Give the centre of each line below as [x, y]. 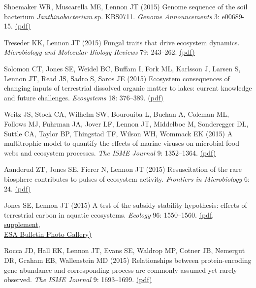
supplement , [22, 224]
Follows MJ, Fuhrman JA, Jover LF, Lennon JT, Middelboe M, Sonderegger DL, [126, 123]
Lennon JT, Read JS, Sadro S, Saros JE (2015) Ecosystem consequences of [117, 78]
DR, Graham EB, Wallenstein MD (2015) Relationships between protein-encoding [128, 260]
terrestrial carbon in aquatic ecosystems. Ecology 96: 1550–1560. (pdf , [109, 214]
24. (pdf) [17, 188]
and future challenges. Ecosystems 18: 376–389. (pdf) [84, 97]
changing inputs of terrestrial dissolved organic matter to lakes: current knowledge [128, 88]
